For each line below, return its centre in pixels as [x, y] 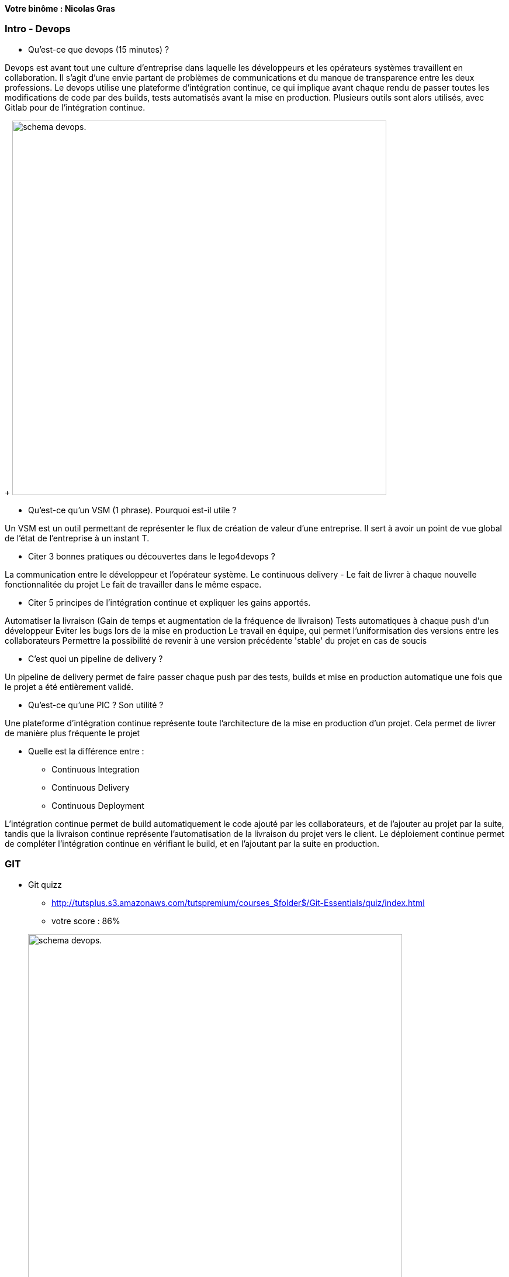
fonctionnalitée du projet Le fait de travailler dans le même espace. [133, 584]
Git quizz [45, 884]
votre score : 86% [86, 921]
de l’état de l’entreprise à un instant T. [77, 538]
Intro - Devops [38, 29]
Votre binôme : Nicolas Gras [60, 8]
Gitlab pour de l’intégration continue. [75, 107]
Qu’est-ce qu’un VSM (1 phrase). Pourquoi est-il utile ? [132, 510]
